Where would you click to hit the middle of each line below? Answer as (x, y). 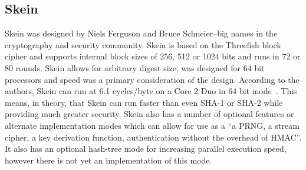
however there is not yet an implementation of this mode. (108, 160)
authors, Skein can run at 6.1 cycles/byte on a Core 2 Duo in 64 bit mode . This (151, 91)
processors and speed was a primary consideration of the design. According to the (152, 79)
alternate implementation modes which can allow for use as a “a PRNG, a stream (152, 125)
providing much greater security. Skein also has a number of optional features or (149, 114)
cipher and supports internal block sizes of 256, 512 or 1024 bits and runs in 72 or (153, 56)
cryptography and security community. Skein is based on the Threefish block (143, 44)
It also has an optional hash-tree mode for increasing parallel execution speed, (146, 149)
